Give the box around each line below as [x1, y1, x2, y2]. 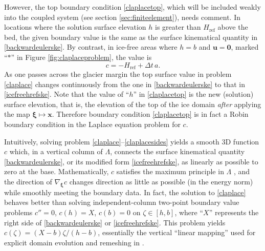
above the [217, 22, 248, 32]
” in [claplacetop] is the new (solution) [133, 89, 254, 99]
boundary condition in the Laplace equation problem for [4, 118, 181, 129]
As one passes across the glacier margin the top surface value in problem [4, 69, 232, 79]
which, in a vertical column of [9, 146, 103, 157]
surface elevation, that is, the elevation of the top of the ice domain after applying [4, 98, 261, 109]
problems [4, 206, 33, 217]
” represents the [209, 206, 259, 217]
